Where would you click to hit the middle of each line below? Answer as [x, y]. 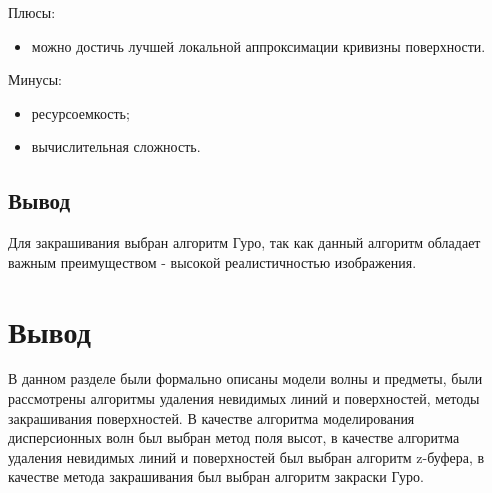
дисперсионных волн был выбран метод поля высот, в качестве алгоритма [234, 437]
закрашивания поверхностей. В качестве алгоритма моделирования [211, 417]
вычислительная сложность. [116, 146]
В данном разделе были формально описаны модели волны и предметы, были [245, 378]
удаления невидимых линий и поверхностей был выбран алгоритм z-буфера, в [246, 456]
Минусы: [35, 79]
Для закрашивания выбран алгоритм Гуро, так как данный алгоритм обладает [244, 242]
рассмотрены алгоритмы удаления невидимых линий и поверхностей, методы [244, 398]
